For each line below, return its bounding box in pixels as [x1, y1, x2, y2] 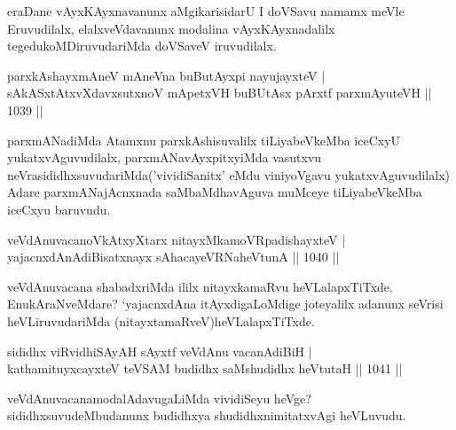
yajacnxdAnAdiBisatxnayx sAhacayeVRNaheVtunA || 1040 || [7, 247, 340, 266]
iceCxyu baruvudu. [7, 199, 111, 218]
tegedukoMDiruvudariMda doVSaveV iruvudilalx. [7, 36, 277, 55]
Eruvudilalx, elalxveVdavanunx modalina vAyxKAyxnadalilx [7, 19, 335, 37]
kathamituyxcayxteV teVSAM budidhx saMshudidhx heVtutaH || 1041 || [7, 359, 403, 378]
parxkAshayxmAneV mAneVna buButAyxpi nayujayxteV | [7, 66, 326, 84]
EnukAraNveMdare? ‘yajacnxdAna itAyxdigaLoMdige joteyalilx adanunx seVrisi [7, 294, 444, 313]
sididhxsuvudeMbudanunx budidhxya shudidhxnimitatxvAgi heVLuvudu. [7, 406, 406, 425]
